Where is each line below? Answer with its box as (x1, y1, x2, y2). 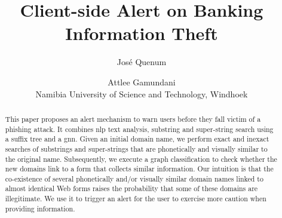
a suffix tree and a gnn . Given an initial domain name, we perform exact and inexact (5, 134, 269, 144)
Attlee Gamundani (108, 75, 176, 88)
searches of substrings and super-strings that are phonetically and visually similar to (5, 143, 268, 153)
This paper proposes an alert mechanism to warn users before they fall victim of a (5, 113, 261, 124)
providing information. (5, 203, 75, 213)
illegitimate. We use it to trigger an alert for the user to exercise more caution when (5, 194, 266, 204)
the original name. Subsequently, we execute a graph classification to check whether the (5, 153, 277, 164)
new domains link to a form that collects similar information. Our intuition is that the (5, 164, 274, 174)
